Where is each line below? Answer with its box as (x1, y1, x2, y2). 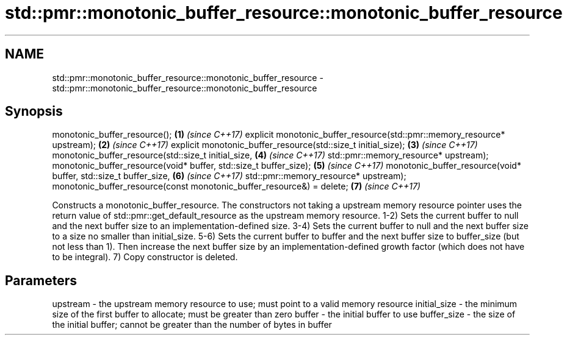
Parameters (5, 272, 77, 288)
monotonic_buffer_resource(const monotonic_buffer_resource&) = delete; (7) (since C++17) (52, 181, 421, 192)
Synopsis (5, 104, 63, 119)
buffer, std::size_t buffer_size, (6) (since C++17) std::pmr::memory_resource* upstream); (52, 171, 406, 182)
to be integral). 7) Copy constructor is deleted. (52, 252, 238, 263)
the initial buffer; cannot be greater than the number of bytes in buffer (52, 319, 332, 330)
